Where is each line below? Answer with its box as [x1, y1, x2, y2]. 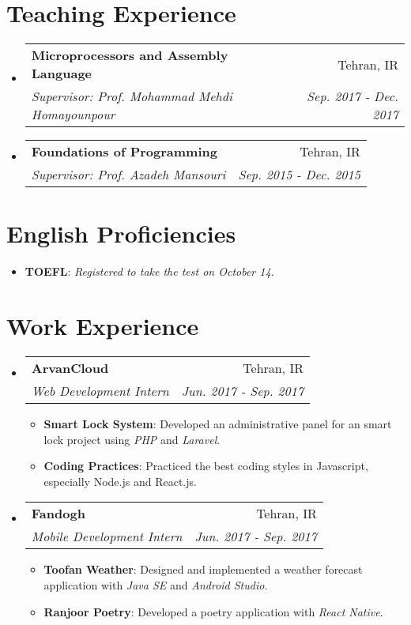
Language [31, 64, 92, 83]
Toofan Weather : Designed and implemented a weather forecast [43, 561, 363, 578]
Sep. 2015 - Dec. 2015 [238, 165, 360, 184]
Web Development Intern [31, 381, 169, 400]
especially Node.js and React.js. [43, 473, 197, 489]
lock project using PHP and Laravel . [43, 431, 221, 447]
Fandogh [31, 504, 85, 523]
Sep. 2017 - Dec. [307, 87, 398, 106]
